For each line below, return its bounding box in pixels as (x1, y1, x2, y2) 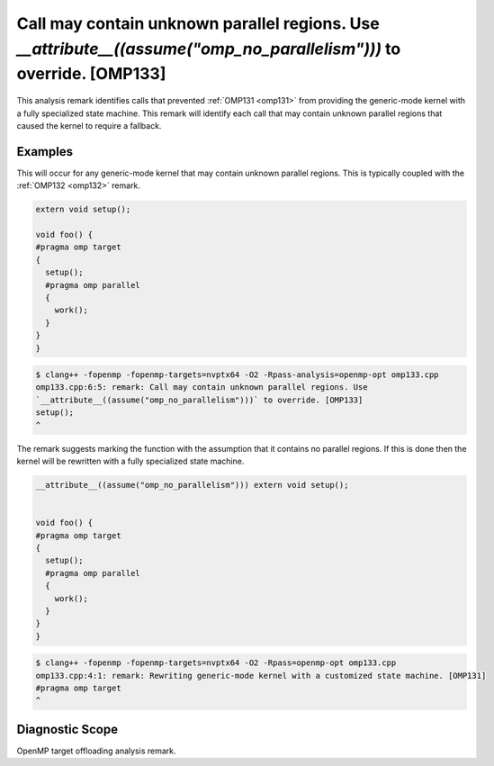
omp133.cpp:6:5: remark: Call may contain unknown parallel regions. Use (35, 383, 368, 392)
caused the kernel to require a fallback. (16, 120, 162, 131)
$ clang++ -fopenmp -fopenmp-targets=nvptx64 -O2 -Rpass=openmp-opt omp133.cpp (35, 658, 397, 668)
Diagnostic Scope (16, 721, 119, 737)
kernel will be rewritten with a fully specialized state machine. (16, 455, 245, 467)
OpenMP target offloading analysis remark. (16, 745, 176, 756)
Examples (16, 144, 74, 159)
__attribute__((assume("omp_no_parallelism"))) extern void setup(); (35, 480, 349, 490)
